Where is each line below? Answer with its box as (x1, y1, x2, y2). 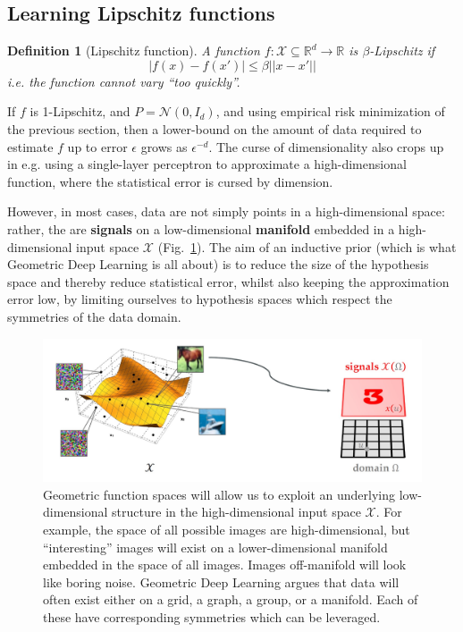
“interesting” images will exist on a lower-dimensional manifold (43, 537, 388, 556)
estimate (7, 137, 54, 156)
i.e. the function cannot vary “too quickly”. (7, 72, 240, 90)
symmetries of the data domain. (7, 307, 181, 325)
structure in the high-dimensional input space (112, 502, 361, 521)
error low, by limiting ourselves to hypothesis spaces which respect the (7, 290, 392, 308)
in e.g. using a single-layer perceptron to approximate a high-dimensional (7, 155, 407, 173)
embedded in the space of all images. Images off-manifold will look (43, 555, 407, 574)
